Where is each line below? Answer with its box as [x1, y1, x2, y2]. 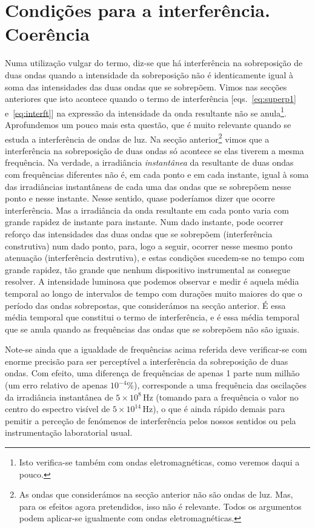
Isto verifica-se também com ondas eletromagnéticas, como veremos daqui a [19, 456, 300, 469]
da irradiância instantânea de [5, 390, 113, 403]
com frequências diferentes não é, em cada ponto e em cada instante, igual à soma [5, 168, 309, 180]
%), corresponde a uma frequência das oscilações [127, 379, 307, 391]
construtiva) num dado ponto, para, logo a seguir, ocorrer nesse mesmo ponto [5, 239, 293, 252]
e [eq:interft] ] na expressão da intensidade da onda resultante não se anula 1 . [5, 104, 287, 119]
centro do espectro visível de [5, 402, 110, 415]
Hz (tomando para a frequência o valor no [142, 390, 299, 403]
